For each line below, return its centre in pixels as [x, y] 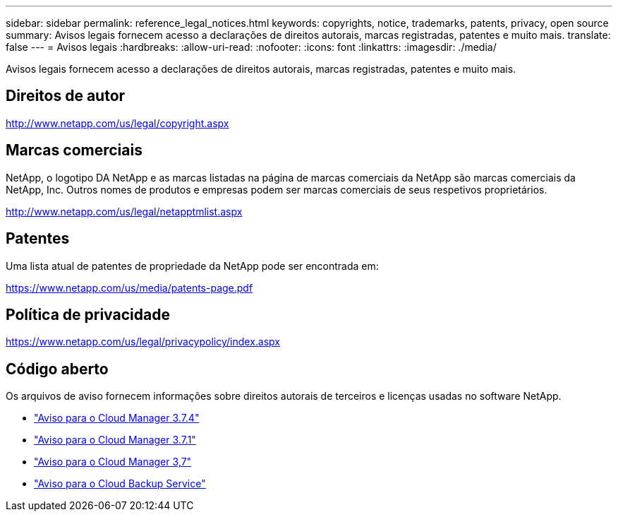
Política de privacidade [88, 314]
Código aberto [57, 369]
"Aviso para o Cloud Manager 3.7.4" [117, 418]
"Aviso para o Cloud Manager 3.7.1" [115, 440]
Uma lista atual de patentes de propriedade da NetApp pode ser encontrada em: [192, 266]
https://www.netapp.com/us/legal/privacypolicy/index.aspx [143, 342]
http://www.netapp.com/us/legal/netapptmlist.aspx [124, 211]
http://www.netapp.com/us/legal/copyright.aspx [117, 123]
